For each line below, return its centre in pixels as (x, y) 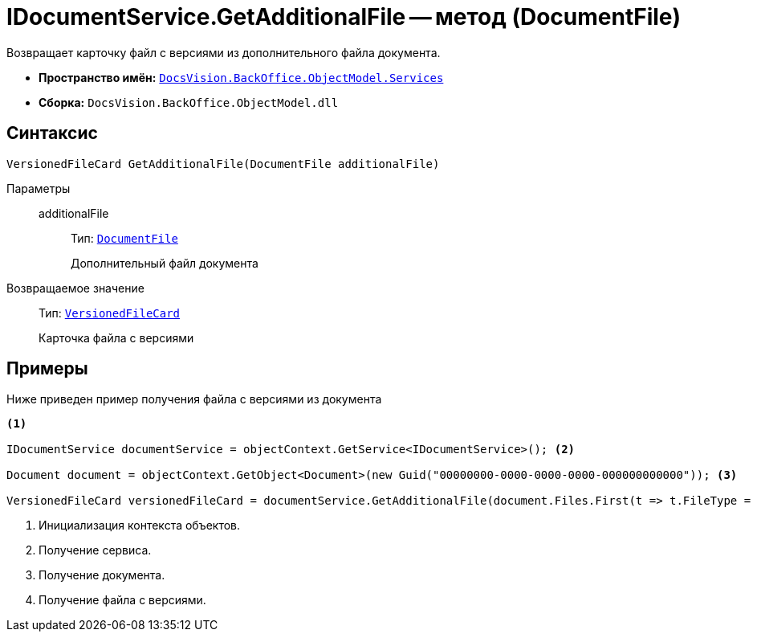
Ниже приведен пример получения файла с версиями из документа (194, 399)
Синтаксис (52, 133)
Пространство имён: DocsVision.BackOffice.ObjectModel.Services (241, 77)
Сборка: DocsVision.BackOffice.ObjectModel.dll (189, 102)
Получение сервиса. (95, 550)
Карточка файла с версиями (116, 337)
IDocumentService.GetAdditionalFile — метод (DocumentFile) (344, 17)
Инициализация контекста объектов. (140, 526)
